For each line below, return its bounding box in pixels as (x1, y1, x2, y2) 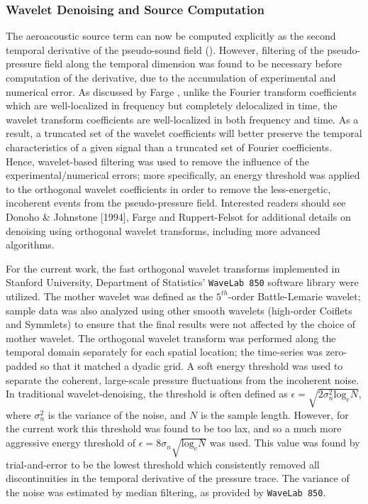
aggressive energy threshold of (6, 435, 136, 450)
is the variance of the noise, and (48, 407, 186, 422)
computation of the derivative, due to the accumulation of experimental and (6, 70, 336, 84)
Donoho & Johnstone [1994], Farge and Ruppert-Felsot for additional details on (6, 209, 351, 224)
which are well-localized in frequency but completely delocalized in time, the (6, 98, 338, 113)
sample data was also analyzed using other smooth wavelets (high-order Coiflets (6, 302, 352, 317)
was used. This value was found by (209, 435, 360, 450)
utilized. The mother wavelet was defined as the (6, 288, 213, 303)
